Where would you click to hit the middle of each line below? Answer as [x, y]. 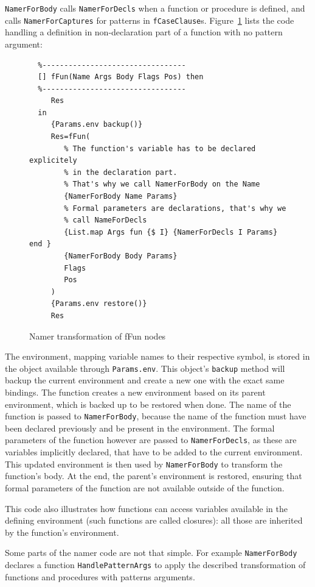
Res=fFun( [71, 137]
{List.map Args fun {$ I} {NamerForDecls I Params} [171, 232]
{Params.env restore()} [99, 304]
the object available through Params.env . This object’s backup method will [145, 368]
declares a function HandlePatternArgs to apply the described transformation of [155, 564]
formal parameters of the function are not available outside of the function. [145, 487]
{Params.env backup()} [97, 125]
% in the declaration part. [121, 172]
